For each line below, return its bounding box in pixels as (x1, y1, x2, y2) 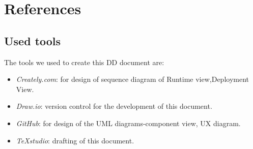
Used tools (4, 33, 61, 48)
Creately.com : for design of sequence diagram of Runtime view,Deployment (16, 74, 249, 84)
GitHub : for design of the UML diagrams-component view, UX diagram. (16, 117, 241, 128)
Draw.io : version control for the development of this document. (16, 101, 212, 111)
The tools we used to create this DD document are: (4, 56, 164, 67)
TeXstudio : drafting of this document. (16, 135, 134, 145)
